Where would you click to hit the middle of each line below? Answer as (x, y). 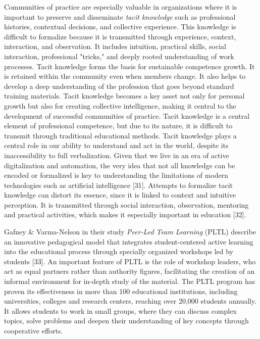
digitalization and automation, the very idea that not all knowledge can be (120, 165)
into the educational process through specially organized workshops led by (119, 251)
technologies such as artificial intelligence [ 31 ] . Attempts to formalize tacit (119, 185)
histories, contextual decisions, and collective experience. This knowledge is (120, 27)
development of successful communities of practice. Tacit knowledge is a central (127, 115)
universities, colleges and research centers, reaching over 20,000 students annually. (131, 301)
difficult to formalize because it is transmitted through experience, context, (120, 36)
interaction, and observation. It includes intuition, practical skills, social (115, 46)
